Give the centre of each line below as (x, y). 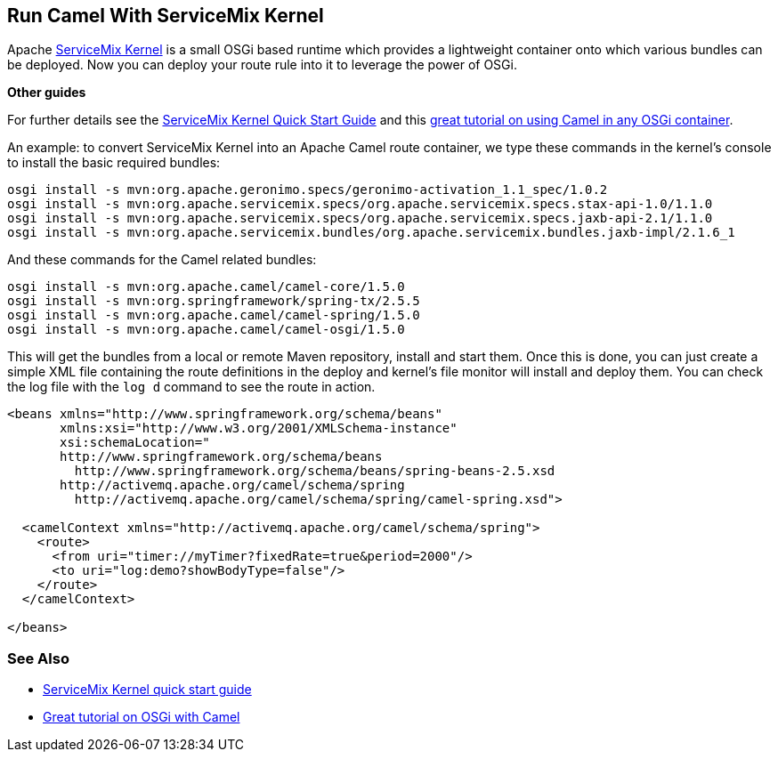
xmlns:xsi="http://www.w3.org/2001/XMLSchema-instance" (259, 428)
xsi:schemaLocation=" (135, 443)
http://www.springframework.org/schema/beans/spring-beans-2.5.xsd (315, 471)
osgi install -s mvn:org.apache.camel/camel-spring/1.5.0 (214, 315)
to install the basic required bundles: (114, 163)
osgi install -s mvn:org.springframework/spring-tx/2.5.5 (214, 301)
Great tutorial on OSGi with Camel (142, 717)
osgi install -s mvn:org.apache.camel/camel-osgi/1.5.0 (206, 330)
